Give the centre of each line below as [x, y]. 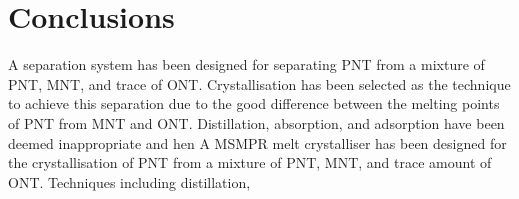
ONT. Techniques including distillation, [129, 181]
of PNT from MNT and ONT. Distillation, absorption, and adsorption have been [256, 122]
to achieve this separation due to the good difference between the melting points [254, 103]
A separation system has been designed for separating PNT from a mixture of [246, 64]
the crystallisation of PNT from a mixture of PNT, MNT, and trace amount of [250, 162]
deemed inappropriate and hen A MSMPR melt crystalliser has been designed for [257, 142]
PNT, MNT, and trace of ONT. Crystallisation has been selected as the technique [259, 83]
